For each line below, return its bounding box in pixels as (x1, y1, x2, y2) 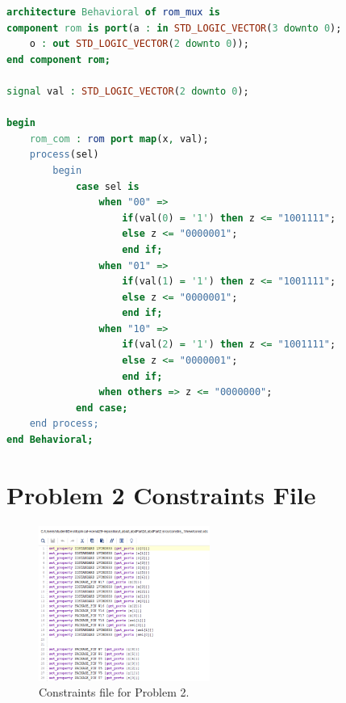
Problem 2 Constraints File (6, 478, 316, 511)
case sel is (75, 180, 140, 192)
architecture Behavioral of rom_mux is (6, 6, 220, 18)
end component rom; (6, 53, 110, 65)
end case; (75, 402, 128, 414)
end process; (29, 418, 99, 430)
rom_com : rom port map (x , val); (29, 133, 209, 145)
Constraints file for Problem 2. (39, 684, 190, 701)
